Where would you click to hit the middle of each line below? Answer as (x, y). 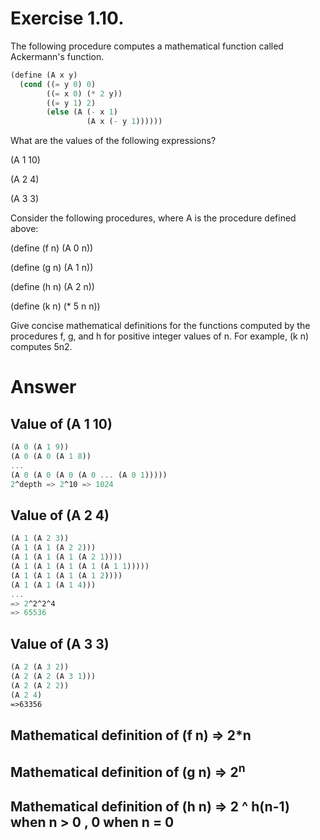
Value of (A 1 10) (61, 423)
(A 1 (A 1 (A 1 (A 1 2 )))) (66, 575)
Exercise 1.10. (67, 18)
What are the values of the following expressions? (113, 141)
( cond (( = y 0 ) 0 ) (58, 84)
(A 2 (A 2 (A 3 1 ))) (53, 676)
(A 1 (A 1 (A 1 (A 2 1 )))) (66, 557)
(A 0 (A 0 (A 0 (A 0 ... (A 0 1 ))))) (89, 475)
